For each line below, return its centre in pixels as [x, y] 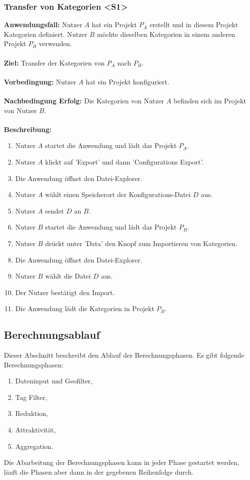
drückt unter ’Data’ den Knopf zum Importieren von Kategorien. [141, 243]
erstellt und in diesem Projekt [194, 25]
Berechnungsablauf [52, 335]
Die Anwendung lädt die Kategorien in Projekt [85, 308]
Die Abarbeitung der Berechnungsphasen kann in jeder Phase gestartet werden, [122, 462]
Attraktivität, [36, 430]
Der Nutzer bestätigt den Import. [65, 292]
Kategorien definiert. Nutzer [46, 34]
